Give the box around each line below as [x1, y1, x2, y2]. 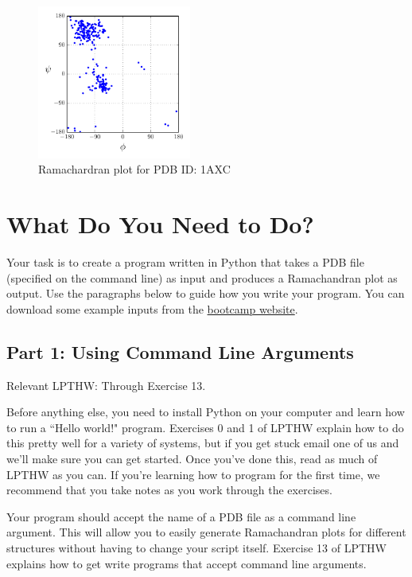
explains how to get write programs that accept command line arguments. [6, 555, 367, 571]
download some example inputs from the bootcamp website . [6, 300, 298, 317]
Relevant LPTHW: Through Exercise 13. [6, 376, 206, 393]
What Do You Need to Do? [6, 208, 314, 240]
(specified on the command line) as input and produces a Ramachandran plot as [6, 269, 398, 286]
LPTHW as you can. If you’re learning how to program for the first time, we [6, 466, 380, 482]
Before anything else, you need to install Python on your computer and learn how [6, 404, 405, 420]
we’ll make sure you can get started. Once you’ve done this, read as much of [6, 450, 378, 467]
